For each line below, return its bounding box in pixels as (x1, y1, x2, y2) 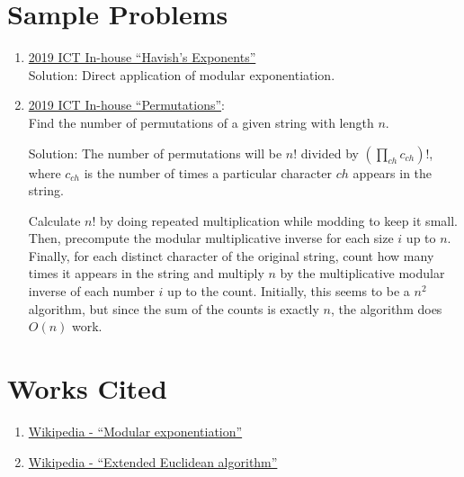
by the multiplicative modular (280, 264, 445, 283)
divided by (300, 143, 359, 162)
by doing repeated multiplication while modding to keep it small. (99, 211, 458, 229)
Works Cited (7, 370, 167, 407)
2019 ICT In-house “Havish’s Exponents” (28, 48, 256, 67)
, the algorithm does (330, 299, 442, 318)
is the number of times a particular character (84, 163, 332, 182)
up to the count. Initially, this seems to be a (167, 282, 410, 301)
